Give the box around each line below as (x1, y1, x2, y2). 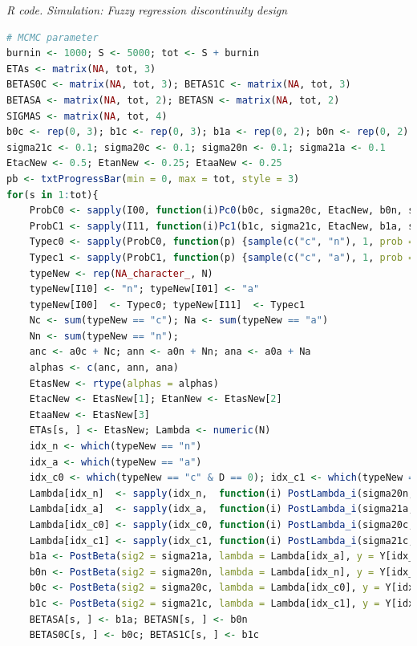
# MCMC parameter (6, 31, 99, 43)
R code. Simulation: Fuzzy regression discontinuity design (6, 2, 288, 18)
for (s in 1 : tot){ (6, 189, 99, 201)
